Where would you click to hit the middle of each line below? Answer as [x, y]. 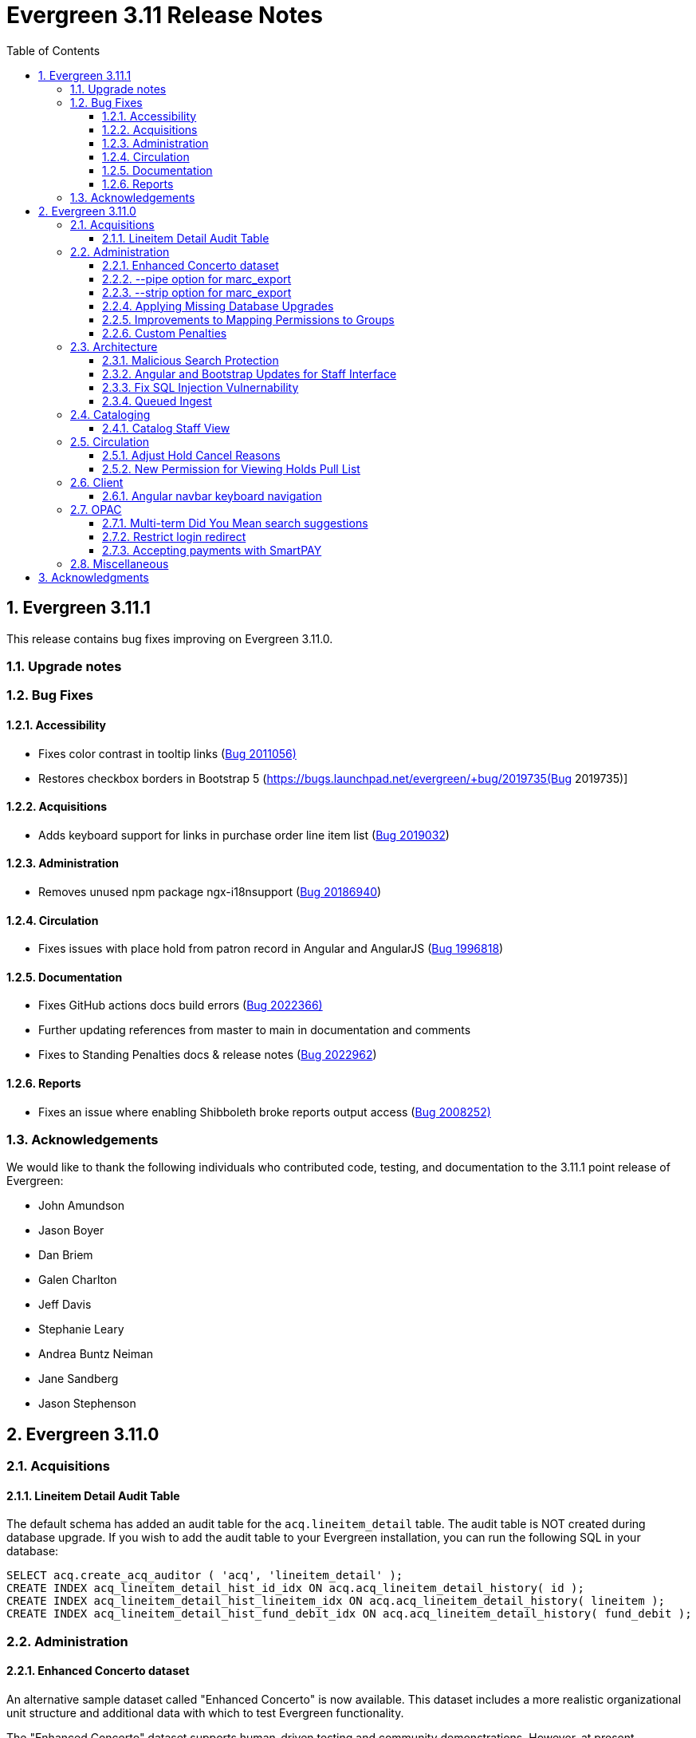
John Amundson [81, 1206]
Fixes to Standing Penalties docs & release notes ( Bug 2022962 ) [208, 1055]
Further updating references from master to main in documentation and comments [255, 1030]
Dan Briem [66, 1255]
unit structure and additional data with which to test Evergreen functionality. [205, 1713]
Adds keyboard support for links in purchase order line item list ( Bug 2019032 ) [244, 835]
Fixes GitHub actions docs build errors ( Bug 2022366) [181, 1005]
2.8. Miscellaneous [120, 563]
